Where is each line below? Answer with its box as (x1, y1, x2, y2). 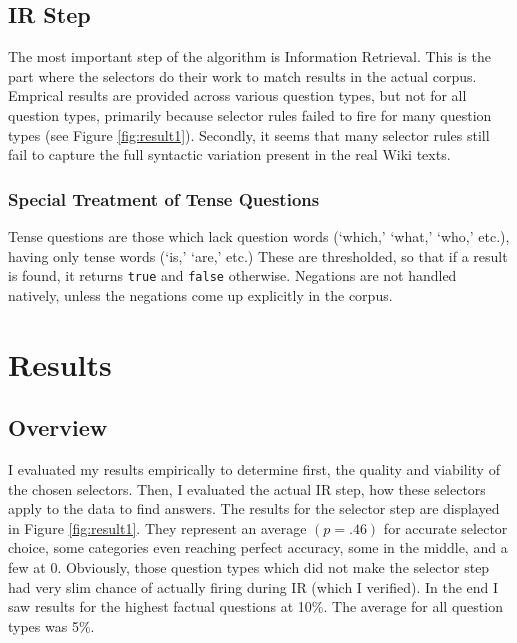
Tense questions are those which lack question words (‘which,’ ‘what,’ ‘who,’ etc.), (8, 225, 510, 246)
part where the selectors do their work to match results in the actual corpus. (8, 65, 477, 86)
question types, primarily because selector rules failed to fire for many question (8, 104, 492, 125)
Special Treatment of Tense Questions (8, 186, 320, 211)
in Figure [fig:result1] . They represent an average (8, 517, 307, 538)
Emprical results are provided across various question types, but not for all (8, 85, 467, 106)
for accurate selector (383, 517, 508, 538)
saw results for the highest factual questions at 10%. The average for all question (8, 596, 503, 617)
